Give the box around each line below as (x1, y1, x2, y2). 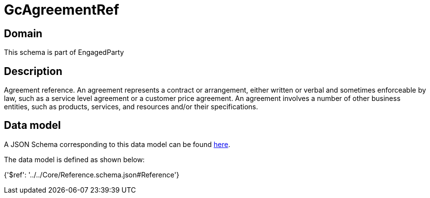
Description (4, 65, 62, 77)
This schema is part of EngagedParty (4, 48, 124, 57)
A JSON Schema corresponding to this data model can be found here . (4, 140, 230, 148)
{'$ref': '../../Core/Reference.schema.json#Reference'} (4, 170, 179, 179)
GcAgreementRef (4, 1, 119, 18)
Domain (4, 27, 43, 40)
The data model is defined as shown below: (4, 155, 145, 164)
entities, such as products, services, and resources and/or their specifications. (4, 102, 258, 111)
